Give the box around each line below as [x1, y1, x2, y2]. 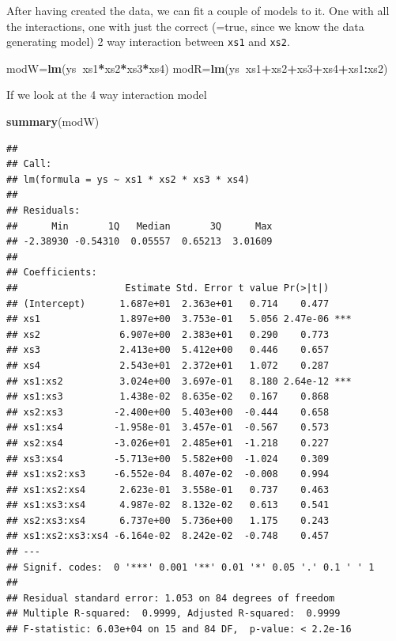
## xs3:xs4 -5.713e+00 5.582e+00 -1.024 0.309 [6, 453, 330, 465]
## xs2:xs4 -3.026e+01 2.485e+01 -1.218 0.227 [6, 437, 330, 449]
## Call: [6, 158, 52, 170]
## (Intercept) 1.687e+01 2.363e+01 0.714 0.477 [6, 298, 330, 309]
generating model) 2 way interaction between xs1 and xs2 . [6, 33, 290, 50]
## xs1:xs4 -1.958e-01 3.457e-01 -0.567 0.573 [6, 422, 330, 434]
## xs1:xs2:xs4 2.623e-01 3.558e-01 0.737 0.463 [6, 484, 330, 495]
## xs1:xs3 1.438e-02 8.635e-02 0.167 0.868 [6, 391, 330, 403]
